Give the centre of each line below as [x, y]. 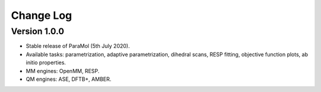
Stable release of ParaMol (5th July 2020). [78, 46]
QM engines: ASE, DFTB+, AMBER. [69, 79]
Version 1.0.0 [38, 31]
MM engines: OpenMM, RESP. [63, 71]
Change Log [42, 15]
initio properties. [46, 63]
